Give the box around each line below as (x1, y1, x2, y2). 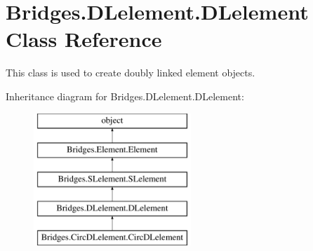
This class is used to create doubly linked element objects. (6, 65, 255, 80)
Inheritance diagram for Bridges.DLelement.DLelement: (6, 88, 244, 103)
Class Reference (6, 25, 162, 53)
